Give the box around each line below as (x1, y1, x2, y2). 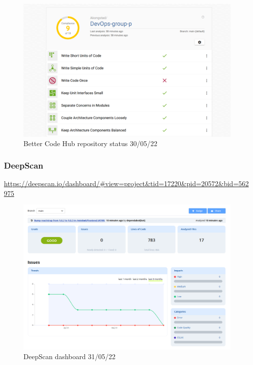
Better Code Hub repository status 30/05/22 (23, 138, 157, 149)
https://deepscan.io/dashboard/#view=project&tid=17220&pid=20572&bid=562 (4, 178, 249, 189)
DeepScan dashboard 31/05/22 (23, 351, 116, 361)
